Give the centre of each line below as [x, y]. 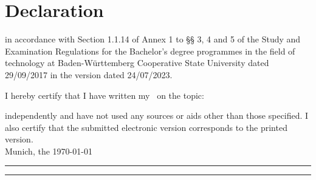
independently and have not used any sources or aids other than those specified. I [157, 115]
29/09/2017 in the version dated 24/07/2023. [89, 74]
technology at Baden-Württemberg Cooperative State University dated [137, 63]
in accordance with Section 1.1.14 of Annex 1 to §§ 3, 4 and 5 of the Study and [153, 39]
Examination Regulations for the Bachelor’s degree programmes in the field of [150, 51]
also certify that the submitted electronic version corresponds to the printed [146, 127]
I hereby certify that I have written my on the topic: [105, 95]
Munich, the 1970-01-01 [49, 151]
